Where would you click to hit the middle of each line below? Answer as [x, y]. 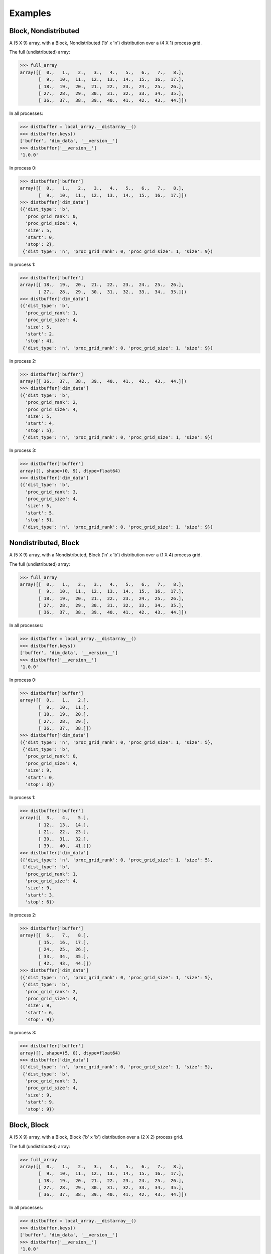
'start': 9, [40, 1102]
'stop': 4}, [40, 341]
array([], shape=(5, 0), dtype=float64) [70, 1053]
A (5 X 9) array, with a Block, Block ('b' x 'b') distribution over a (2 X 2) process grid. [96, 1137]
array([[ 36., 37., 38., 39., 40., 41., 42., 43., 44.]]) [103, 381]
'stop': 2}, [40, 244]
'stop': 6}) [40, 902]
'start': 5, [40, 513]
